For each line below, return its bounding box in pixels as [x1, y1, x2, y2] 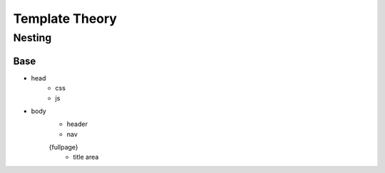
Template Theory [13, 11, 118, 26]
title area [73, 153, 99, 162]
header [66, 120, 88, 128]
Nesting [13, 31, 52, 44]
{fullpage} [48, 143, 78, 152]
